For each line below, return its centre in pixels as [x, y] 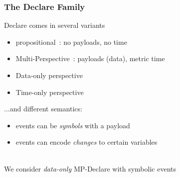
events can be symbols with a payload [73, 125]
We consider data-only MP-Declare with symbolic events [90, 168]
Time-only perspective [50, 92]
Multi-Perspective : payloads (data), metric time [90, 58]
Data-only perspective [49, 75]
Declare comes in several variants [55, 25]
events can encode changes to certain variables [87, 142]
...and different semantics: [43, 109]
